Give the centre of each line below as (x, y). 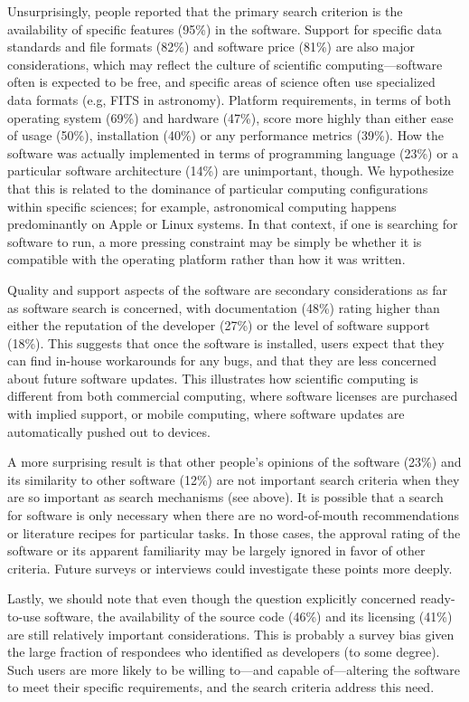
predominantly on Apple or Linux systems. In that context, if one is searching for (233, 224)
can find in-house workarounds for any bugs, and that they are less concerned (222, 360)
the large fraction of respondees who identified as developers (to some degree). (224, 652)
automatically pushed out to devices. (109, 431)
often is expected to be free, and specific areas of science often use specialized (221, 82)
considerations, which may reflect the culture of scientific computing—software (225, 64)
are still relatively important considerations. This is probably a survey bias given (231, 634)
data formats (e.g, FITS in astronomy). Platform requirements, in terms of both (229, 99)
